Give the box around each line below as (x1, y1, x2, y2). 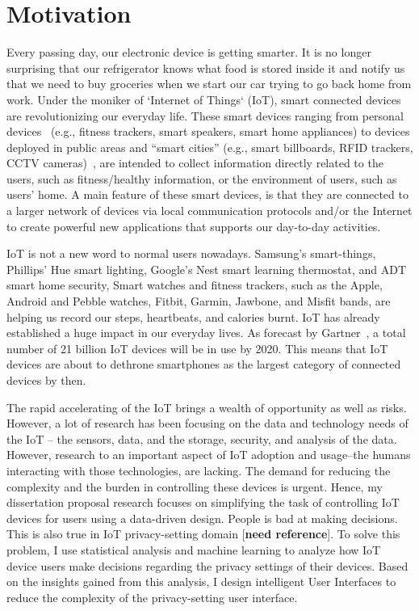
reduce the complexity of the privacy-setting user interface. (6, 588, 298, 605)
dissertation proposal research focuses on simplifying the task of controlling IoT (6, 494, 400, 511)
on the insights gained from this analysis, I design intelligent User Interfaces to (6, 573, 396, 590)
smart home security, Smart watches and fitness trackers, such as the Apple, (6, 276, 383, 293)
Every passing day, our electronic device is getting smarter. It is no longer (6, 44, 371, 61)
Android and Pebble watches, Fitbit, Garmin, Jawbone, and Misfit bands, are (6, 293, 391, 310)
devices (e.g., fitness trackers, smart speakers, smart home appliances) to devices (6, 123, 410, 140)
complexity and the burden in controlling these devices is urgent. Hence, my (6, 478, 383, 495)
